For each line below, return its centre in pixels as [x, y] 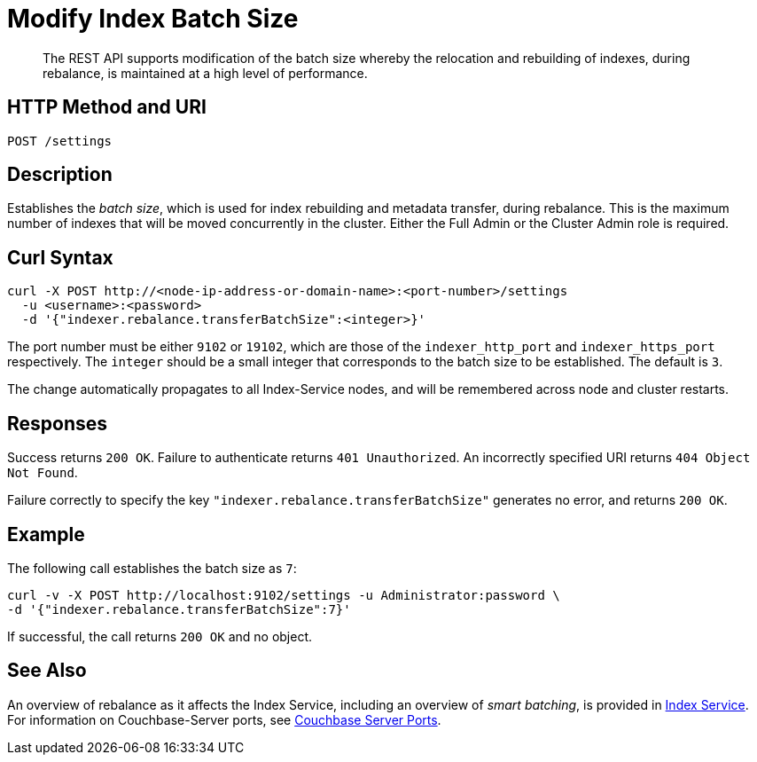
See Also [47, 671]
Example [46, 534]
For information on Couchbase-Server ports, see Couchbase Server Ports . [224, 719]
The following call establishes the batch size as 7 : [152, 568]
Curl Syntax [60, 257]
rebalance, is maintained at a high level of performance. [205, 73]
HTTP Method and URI [107, 107]
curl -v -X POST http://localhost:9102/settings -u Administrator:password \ [284, 595]
